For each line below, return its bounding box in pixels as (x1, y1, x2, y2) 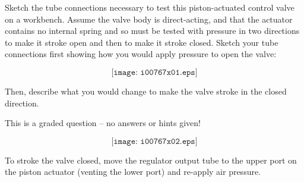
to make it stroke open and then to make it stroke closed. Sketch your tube (5, 36, 278, 48)
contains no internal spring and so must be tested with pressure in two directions (5, 24, 300, 37)
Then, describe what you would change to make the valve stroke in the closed (5, 84, 287, 97)
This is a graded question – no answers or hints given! (5, 117, 201, 129)
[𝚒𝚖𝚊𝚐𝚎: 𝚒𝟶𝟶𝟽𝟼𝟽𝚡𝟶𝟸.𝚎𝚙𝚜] (111, 137, 198, 146)
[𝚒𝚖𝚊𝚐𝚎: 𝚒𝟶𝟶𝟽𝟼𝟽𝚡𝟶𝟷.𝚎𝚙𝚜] (111, 68, 198, 77)
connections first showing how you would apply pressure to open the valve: (5, 48, 277, 60)
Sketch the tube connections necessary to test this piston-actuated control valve (5, 1, 294, 13)
